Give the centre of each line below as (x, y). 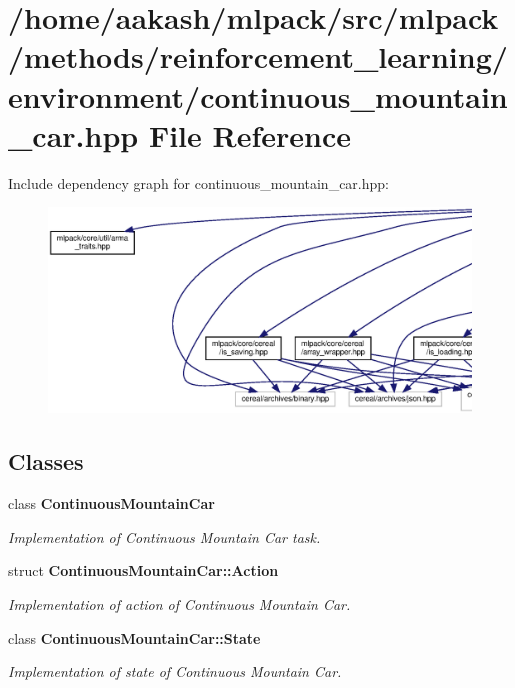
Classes (46, 461)
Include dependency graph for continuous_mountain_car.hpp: (198, 182)
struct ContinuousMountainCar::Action (143, 570)
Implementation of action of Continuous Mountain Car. (179, 604)
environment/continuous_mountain (258, 95)
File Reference (250, 134)
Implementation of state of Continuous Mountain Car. (175, 671)
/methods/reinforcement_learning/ (258, 56)
